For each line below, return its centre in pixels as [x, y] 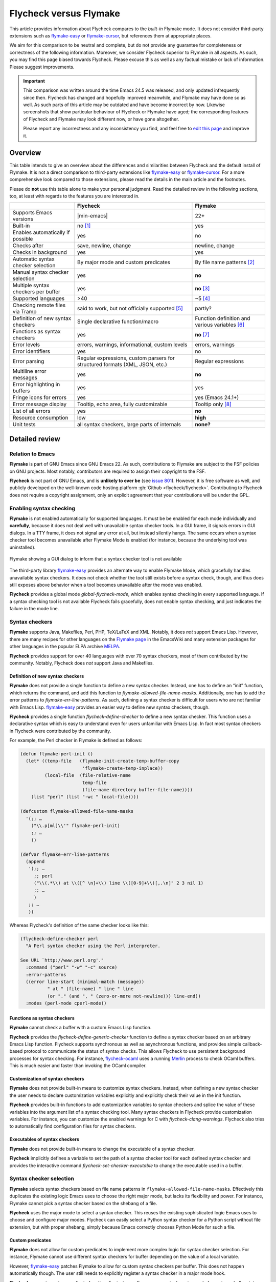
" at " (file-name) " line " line [90, 989]
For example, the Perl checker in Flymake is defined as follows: [76, 740]
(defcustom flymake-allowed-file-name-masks [77, 811]
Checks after [28, 246]
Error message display [39, 404]
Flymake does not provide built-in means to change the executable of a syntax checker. [102, 1149]
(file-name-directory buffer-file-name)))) [137, 790]
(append [35, 861]
